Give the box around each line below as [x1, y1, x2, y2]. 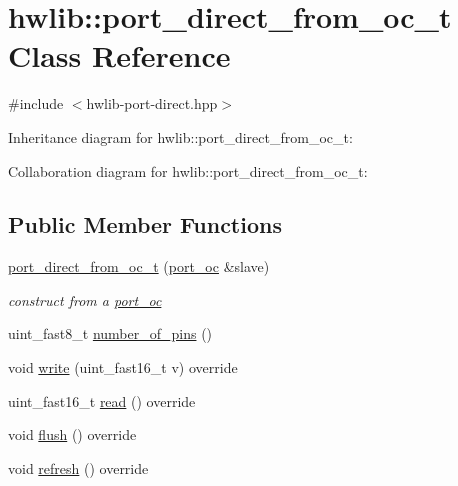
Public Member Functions [8, 209, 282, 240]
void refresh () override [8, 457, 149, 478]
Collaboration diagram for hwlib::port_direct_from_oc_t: [8, 160, 368, 181]
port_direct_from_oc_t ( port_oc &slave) [8, 256, 270, 277]
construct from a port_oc [8, 289, 162, 310]
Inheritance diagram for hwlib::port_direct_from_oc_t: [8, 126, 353, 147]
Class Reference [8, 35, 231, 76]
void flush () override [8, 424, 137, 445]
